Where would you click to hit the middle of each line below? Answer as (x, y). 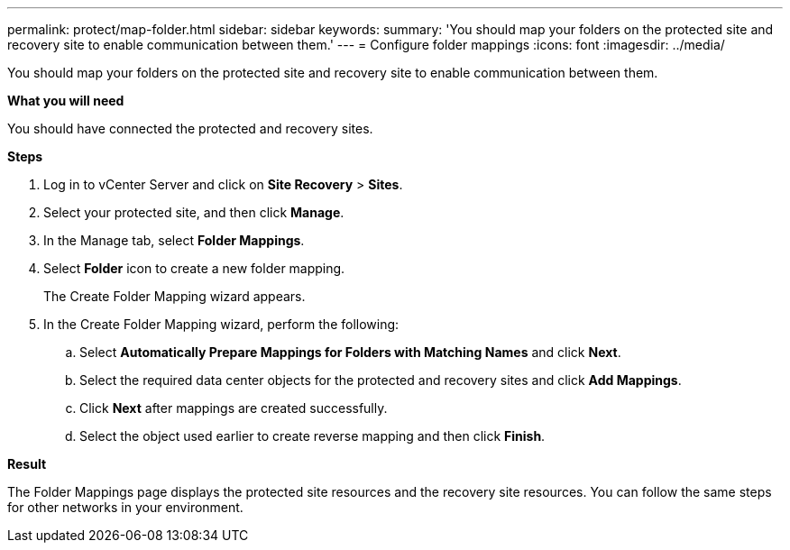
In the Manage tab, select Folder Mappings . (174, 240)
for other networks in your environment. (125, 507)
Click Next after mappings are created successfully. (234, 408)
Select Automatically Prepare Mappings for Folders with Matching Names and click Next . (350, 352)
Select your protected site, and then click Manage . (194, 212)
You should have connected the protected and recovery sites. (190, 128)
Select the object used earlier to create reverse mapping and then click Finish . (312, 436)
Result (27, 464)
